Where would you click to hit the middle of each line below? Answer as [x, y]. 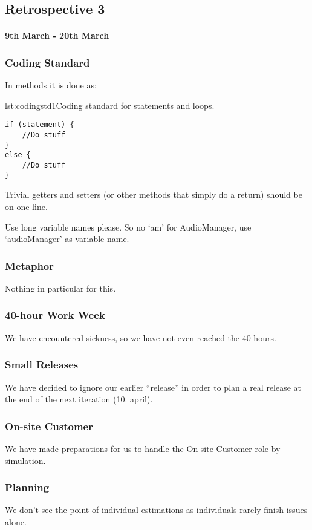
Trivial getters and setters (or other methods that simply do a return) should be [154, 195]
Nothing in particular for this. [60, 288]
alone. [16, 521]
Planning [27, 487]
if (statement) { [40, 125]
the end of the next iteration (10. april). [79, 399]
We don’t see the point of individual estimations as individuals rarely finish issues [156, 510]
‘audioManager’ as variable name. [67, 239]
